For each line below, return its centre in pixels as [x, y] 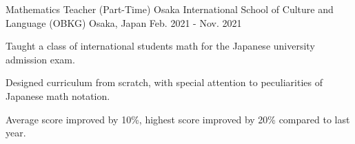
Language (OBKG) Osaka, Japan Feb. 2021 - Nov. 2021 [124, 22]
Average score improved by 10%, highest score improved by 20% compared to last [178, 119]
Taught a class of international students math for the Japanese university [160, 46]
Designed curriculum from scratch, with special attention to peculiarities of [164, 82]
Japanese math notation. [58, 95]
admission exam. [40, 59]
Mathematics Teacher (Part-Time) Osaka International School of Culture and [170, 9]
